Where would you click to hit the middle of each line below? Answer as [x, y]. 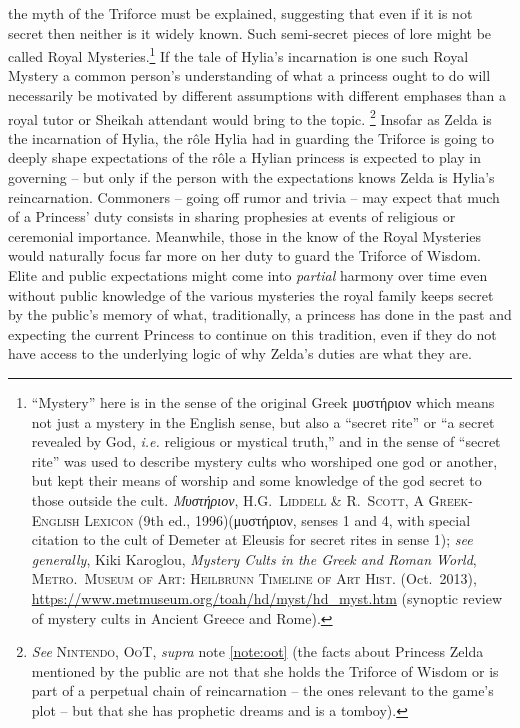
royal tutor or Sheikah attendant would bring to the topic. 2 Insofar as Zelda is [250, 117]
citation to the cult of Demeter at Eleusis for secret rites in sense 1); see [252, 539]
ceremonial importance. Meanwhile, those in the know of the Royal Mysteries [245, 235]
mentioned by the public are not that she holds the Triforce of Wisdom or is [265, 670]
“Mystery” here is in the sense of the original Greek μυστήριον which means [263, 402]
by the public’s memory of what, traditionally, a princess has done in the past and [260, 314]
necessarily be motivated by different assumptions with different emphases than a [257, 95]
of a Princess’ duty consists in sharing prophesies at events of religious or [232, 216]
